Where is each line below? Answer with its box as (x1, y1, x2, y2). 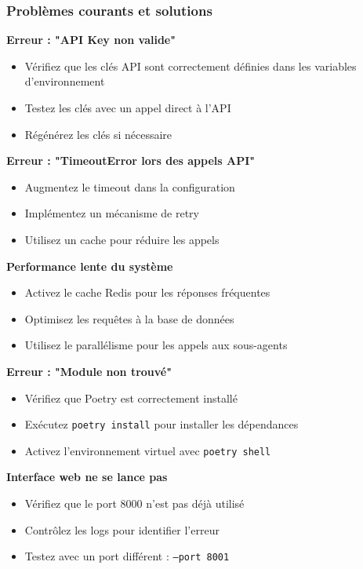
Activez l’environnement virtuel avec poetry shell (24, 442, 271, 458)
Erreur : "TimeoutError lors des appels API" (6, 152, 256, 169)
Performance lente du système (6, 257, 173, 274)
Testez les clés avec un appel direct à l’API (24, 100, 231, 115)
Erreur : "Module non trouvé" (6, 363, 172, 379)
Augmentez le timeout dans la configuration (24, 178, 235, 195)
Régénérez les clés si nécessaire (24, 126, 172, 142)
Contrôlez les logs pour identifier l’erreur (24, 521, 220, 538)
